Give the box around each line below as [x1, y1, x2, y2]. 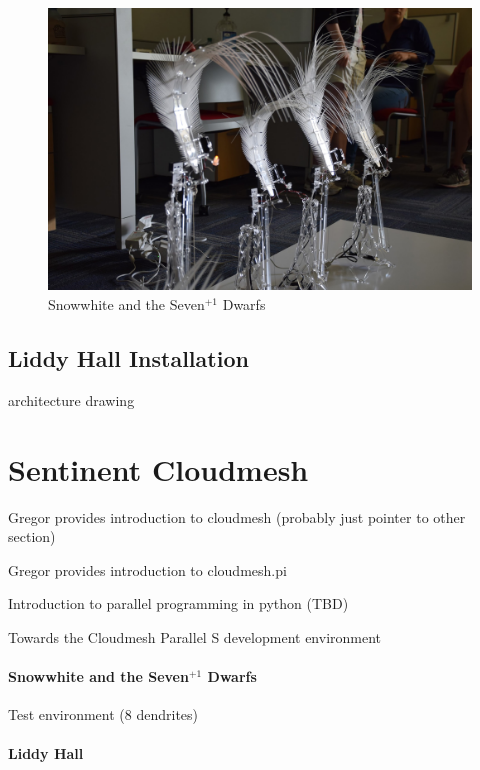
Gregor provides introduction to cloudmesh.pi [8, 559, 287, 580]
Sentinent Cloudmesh [8, 448, 309, 489]
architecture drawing [8, 389, 135, 410]
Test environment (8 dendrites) [8, 704, 199, 725]
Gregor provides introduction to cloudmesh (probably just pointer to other [8, 506, 466, 527]
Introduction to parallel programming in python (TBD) [8, 593, 349, 614]
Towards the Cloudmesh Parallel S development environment [8, 626, 382, 647]
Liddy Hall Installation [8, 342, 249, 373]
